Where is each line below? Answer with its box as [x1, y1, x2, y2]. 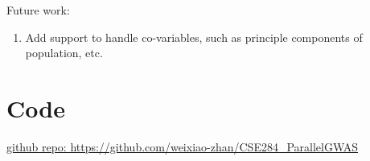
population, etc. [25, 44, 103, 61]
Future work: [6, 2, 70, 18]
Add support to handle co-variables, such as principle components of [25, 28, 363, 45]
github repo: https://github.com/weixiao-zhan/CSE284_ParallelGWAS [6, 138, 359, 155]
